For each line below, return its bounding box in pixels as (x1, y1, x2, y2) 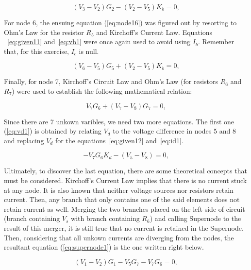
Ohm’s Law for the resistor (4, 27, 84, 37)
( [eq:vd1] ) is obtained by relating (4, 126, 101, 136)
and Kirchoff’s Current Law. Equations (96, 27, 212, 37)
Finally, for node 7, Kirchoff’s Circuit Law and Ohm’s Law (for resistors (4, 76, 218, 86)
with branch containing (71, 213, 140, 223)
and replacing (4, 135, 44, 145)
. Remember (198, 36, 234, 47)
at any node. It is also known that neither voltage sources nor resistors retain (4, 185, 234, 195)
